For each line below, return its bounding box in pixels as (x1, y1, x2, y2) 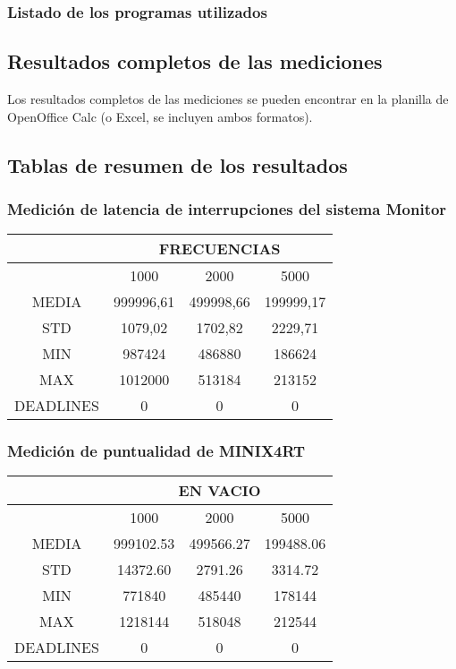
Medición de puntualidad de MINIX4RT (7, 440, 306, 462)
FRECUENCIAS (158, 238, 281, 260)
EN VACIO (178, 480, 261, 502)
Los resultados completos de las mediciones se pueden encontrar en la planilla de (7, 90, 449, 108)
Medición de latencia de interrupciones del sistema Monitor (7, 197, 447, 219)
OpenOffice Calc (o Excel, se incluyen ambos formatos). (7, 107, 313, 125)
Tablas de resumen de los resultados (7, 150, 348, 178)
